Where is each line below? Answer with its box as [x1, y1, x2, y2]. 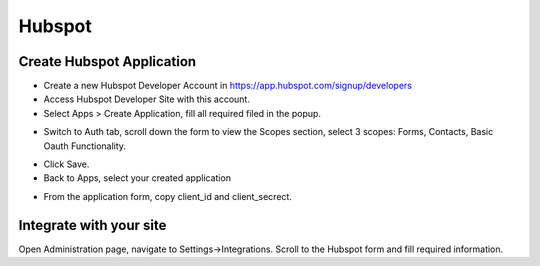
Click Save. [43, 158, 90, 170]
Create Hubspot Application [18, 53, 197, 70]
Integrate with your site [18, 216, 167, 234]
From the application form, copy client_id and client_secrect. [43, 190, 292, 202]
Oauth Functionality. [43, 140, 127, 152]
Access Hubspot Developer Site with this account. [43, 93, 250, 105]
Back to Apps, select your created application [43, 172, 232, 184]
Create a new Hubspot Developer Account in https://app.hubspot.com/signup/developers [43, 80, 412, 92]
